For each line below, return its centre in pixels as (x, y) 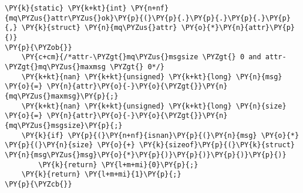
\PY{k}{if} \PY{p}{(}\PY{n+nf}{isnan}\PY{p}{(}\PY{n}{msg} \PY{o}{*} (160, 135)
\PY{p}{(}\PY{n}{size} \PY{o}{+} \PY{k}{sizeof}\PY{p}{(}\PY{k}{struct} (150, 145)
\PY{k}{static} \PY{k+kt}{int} (66, 8)
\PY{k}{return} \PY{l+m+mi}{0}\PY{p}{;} (118, 165)
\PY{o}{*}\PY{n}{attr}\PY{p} (238, 28)
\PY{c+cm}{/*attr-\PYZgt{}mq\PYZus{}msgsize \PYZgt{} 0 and (141, 57)
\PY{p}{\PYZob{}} (38, 47)
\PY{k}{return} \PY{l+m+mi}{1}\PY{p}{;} (101, 175)
